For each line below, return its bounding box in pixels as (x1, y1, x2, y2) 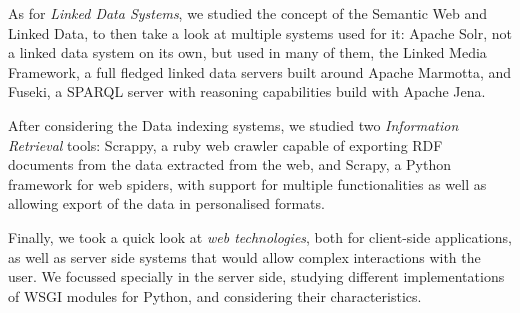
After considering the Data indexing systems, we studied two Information (8, 114, 459, 135)
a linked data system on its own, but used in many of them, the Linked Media (8, 42, 487, 63)
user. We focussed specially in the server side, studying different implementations (8, 266, 505, 287)
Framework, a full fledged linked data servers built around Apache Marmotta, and (8, 61, 512, 82)
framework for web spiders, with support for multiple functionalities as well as (8, 173, 487, 194)
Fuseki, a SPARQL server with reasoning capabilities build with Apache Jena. (8, 81, 486, 102)
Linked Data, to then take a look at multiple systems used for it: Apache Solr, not (8, 22, 512, 43)
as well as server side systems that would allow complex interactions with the (8, 246, 481, 267)
